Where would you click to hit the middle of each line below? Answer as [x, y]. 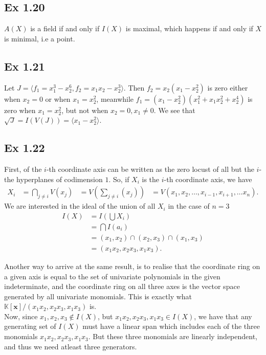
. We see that [174, 110]
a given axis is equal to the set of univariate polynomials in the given [112, 276]
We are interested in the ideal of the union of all [80, 206]
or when [58, 98]
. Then [134, 87]
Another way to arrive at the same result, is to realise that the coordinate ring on [132, 266]
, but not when [85, 110]
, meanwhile [115, 98]
